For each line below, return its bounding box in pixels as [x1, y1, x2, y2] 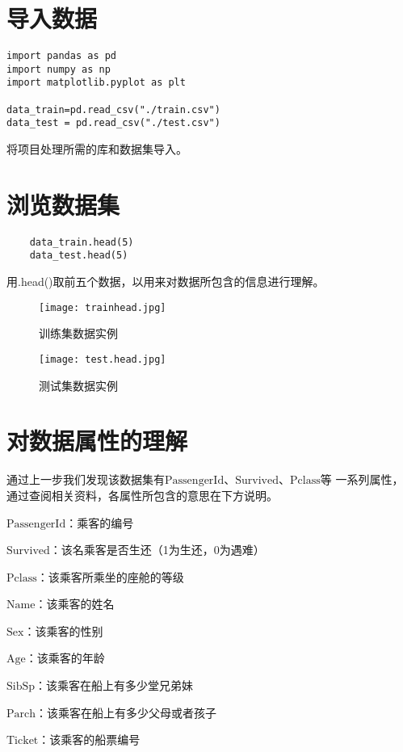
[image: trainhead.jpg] [39, 301, 166, 313]
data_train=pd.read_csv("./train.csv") [6, 103, 220, 116]
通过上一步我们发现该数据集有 [6, 471, 165, 488]
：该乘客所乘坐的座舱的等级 [36, 568, 184, 585]
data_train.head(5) [29, 236, 134, 248]
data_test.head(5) [29, 250, 128, 262]
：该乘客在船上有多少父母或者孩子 [36, 704, 217, 720]
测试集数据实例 [39, 376, 118, 393]
